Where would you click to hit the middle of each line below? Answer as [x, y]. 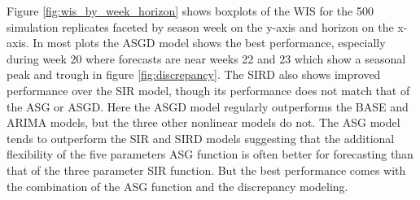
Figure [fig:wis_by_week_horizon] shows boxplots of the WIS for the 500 [190, 11]
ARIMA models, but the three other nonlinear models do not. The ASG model [203, 122]
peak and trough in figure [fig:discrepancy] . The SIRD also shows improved [194, 74]
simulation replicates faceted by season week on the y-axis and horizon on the [200, 26]
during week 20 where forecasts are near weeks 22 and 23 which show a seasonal [206, 58]
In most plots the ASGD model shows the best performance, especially [209, 43]
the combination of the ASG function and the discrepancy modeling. [177, 186]
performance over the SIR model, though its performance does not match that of [208, 90]
